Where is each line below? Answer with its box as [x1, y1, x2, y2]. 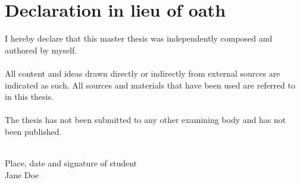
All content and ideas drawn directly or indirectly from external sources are [5, 67, 280, 79]
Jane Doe [5, 168, 39, 181]
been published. [5, 125, 62, 137]
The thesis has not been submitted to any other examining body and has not [5, 113, 286, 126]
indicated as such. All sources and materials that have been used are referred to [5, 78, 295, 91]
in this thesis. [5, 90, 54, 103]
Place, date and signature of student [5, 157, 137, 169]
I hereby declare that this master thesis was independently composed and [5, 32, 273, 45]
